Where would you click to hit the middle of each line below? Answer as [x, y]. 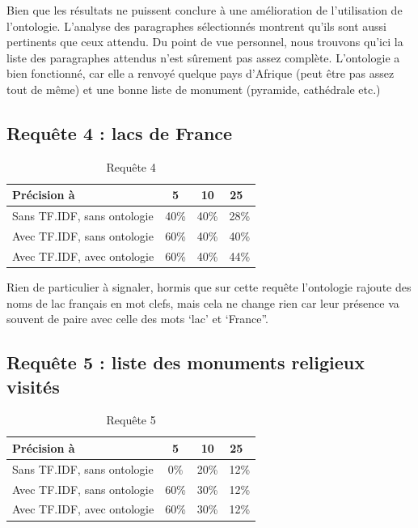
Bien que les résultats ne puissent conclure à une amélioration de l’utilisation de [205, 10]
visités [33, 386]
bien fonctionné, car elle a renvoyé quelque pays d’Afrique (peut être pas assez [201, 73]
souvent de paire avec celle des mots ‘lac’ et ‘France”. [137, 319]
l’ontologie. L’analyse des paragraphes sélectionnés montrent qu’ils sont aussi [196, 26]
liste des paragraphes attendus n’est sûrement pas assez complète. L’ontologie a [203, 57]
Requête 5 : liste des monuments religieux [186, 362]
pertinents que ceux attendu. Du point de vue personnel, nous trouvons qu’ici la [205, 42]
